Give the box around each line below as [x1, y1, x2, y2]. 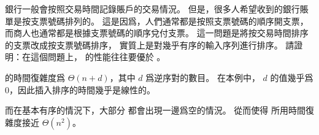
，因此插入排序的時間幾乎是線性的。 [9, 83, 155, 96]
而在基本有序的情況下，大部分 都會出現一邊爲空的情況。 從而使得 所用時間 [5, 104, 306, 117]
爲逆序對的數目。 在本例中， [145, 71, 260, 83]
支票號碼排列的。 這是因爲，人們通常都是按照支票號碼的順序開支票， [30, 14, 309, 27]
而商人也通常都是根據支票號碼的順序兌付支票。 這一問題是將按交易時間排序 [5, 26, 309, 39]
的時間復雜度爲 [5, 71, 65, 83]
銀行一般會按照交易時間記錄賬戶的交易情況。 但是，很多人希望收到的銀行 [5, 2, 300, 15]
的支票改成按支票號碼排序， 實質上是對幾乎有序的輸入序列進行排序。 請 [5, 38, 294, 51]
